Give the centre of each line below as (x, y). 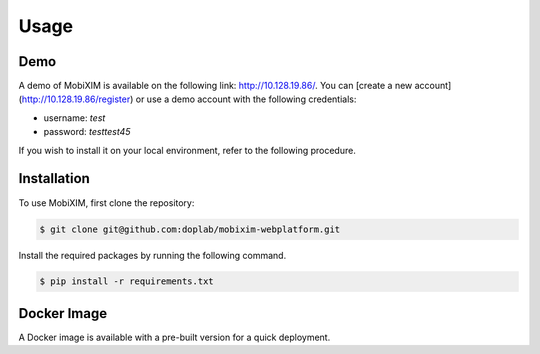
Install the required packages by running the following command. (152, 255)
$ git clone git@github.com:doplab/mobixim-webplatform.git (190, 229)
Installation (54, 178)
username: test (74, 117)
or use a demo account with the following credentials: (246, 99)
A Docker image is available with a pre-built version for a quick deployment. (174, 337)
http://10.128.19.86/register (76, 99)
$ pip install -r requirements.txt (126, 281)
